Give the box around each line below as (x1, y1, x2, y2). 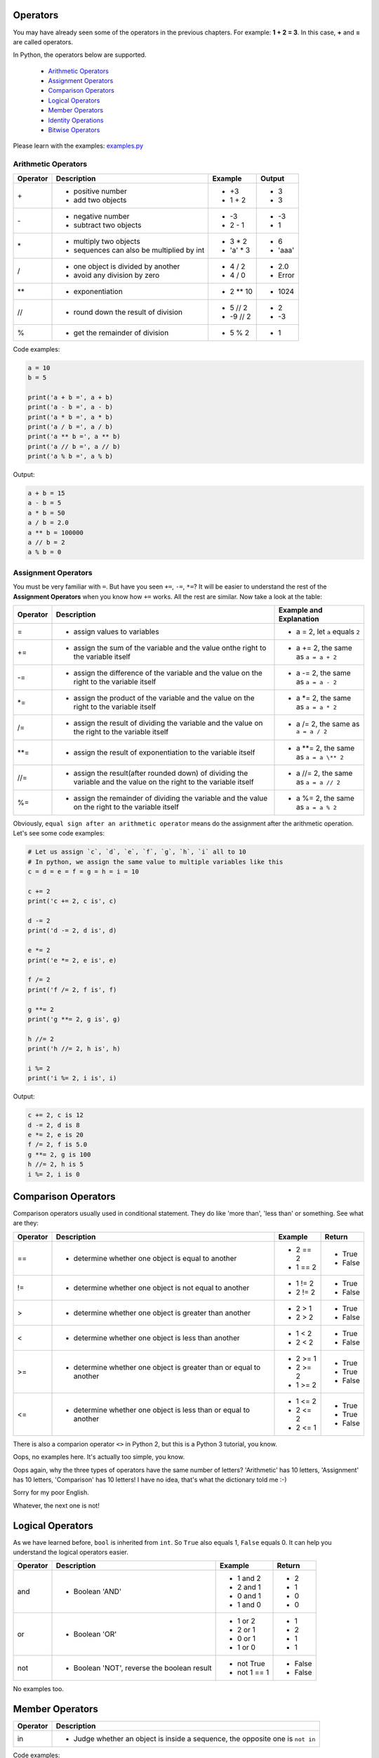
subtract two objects (73, 220, 142, 230)
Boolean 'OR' (73, 1629, 117, 1639)
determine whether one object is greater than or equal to (73, 1362, 261, 1372)
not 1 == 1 (237, 1667, 270, 1677)
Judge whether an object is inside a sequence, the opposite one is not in (73, 1734, 316, 1744)
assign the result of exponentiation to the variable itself (73, 748, 255, 757)
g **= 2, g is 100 (27, 1150, 91, 1158)
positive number (73, 186, 128, 196)
